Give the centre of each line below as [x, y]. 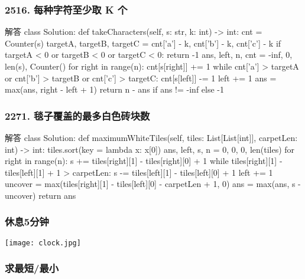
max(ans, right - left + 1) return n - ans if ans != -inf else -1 [115, 89]
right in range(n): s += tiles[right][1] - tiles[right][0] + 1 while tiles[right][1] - [144, 161]
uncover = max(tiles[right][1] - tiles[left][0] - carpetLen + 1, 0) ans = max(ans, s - [153, 184]
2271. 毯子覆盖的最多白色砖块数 [77, 115]
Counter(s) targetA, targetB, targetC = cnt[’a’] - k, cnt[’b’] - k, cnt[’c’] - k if [143, 43]
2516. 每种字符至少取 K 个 [66, 9]
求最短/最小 [32, 268]
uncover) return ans [40, 195]
